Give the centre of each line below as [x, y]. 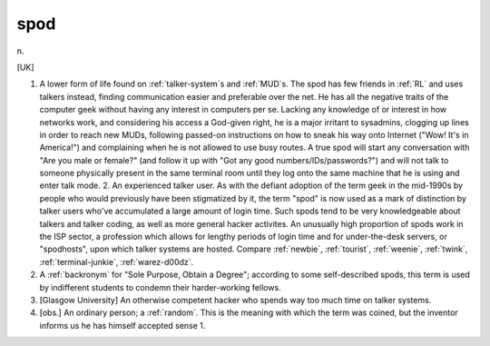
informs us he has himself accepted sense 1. [122, 325]
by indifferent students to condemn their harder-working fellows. [160, 287]
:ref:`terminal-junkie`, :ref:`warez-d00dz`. [117, 262]
